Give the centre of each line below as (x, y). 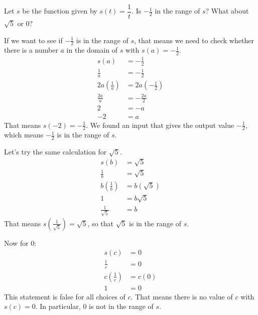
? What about (227, 11)
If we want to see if (33, 40)
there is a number (31, 50)
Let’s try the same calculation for (55, 152)
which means (24, 135)
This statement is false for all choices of (65, 296)
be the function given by (60, 11)
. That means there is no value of (182, 296)
